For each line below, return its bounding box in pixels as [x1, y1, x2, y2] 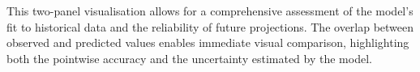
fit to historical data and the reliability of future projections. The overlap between [6, 18, 414, 35]
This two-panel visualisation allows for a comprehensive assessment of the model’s [6, 2, 414, 19]
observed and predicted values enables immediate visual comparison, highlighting [6, 34, 409, 51]
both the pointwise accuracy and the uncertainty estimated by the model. [6, 49, 372, 66]
